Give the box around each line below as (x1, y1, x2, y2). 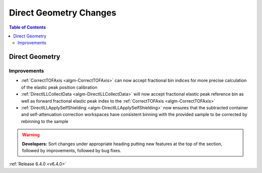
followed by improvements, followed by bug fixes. (22, 148, 121, 153)
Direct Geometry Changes (9, 7, 116, 18)
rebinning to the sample (21, 118, 69, 124)
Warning (22, 132, 40, 138)
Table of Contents (9, 24, 46, 30)
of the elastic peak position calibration (21, 84, 98, 90)
